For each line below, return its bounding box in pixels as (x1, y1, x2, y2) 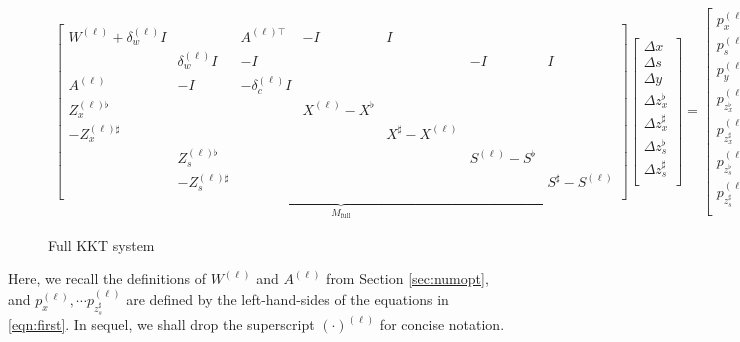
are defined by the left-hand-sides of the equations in (126, 288, 449, 309)
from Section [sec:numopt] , (326, 268, 489, 289)
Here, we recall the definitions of (8, 268, 207, 289)
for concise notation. (379, 314, 505, 335)
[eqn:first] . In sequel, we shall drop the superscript (8, 314, 315, 335)
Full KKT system (48, 234, 155, 255)
